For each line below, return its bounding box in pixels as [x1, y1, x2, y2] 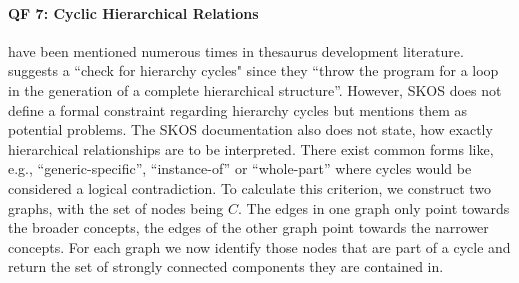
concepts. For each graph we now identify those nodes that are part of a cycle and [8, 236, 511, 257]
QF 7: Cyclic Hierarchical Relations [8, 2, 259, 23]
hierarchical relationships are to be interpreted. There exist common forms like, [8, 138, 494, 159]
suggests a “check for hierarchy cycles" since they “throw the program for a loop [8, 60, 499, 81]
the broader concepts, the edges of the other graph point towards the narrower [8, 217, 489, 238]
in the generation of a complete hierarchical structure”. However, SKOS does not [8, 79, 502, 100]
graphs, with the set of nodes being [8, 197, 224, 218]
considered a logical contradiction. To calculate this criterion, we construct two [8, 177, 492, 198]
